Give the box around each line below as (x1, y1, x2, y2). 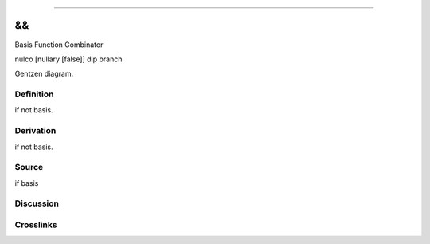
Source (14, 162, 44, 173)
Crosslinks (14, 219, 57, 230)
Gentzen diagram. (14, 69, 74, 79)
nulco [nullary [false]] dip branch (14, 54, 123, 64)
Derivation (14, 125, 57, 136)
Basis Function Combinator (14, 40, 104, 49)
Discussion (14, 198, 60, 209)
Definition (14, 89, 54, 100)
